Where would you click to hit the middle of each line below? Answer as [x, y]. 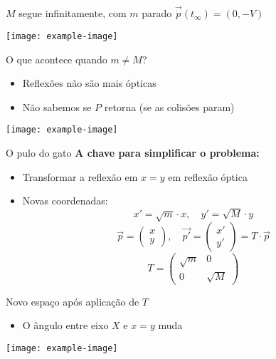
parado [157, 13]
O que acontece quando [57, 59]
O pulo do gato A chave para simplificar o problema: [133, 153]
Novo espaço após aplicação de [73, 301]
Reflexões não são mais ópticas [89, 83]
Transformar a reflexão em [80, 176]
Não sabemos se [57, 106]
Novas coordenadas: [65, 201]
